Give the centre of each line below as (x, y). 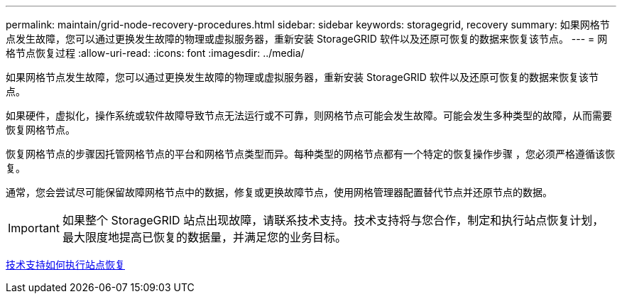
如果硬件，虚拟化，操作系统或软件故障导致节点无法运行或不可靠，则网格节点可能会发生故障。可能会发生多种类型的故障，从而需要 (309, 115)
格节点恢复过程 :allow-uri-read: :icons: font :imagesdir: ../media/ (155, 53)
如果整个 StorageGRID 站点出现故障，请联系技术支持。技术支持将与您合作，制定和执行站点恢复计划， (333, 220)
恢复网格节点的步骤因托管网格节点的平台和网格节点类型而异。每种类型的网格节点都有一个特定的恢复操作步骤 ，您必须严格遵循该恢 (310, 154)
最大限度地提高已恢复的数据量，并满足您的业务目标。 (204, 237)
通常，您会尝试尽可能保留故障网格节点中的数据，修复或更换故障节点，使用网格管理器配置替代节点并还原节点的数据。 (279, 192)
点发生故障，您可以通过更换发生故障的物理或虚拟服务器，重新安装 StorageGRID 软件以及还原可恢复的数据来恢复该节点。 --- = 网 (307, 39)
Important (34, 228)
